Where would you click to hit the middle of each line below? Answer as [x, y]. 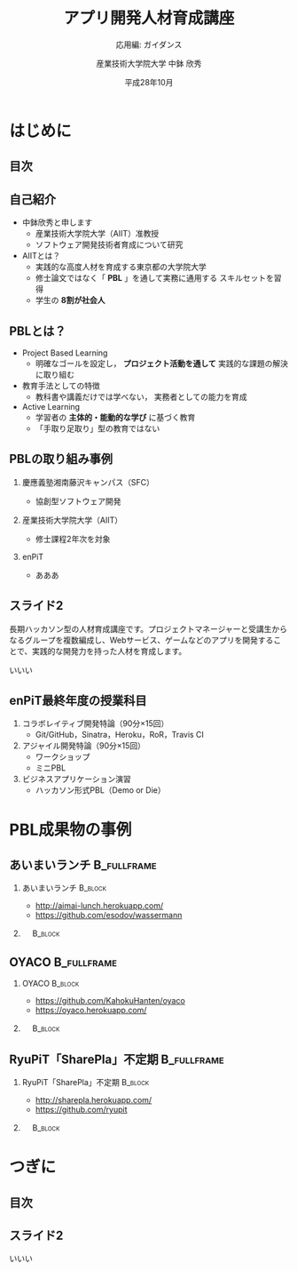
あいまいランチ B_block [64, 888]
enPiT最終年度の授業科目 [78, 700]
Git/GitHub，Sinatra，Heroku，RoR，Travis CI [119, 735]
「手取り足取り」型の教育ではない [98, 428]
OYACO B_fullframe [63, 962]
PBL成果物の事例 [70, 830]
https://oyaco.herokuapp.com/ [91, 1011]
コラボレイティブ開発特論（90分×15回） [95, 723]
